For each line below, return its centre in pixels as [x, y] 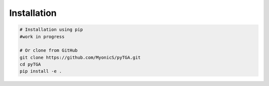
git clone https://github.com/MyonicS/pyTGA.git [80, 57]
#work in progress [42, 37]
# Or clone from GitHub [49, 50]
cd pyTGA [30, 64]
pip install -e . [41, 71]
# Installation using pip [51, 30]
